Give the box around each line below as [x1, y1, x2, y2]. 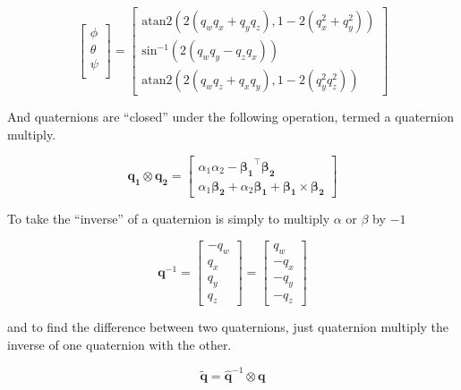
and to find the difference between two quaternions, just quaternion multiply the [7, 318, 449, 336]
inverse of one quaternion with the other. [7, 335, 232, 353]
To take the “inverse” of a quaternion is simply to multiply [7, 209, 330, 228]
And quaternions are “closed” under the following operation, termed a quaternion [7, 107, 454, 126]
